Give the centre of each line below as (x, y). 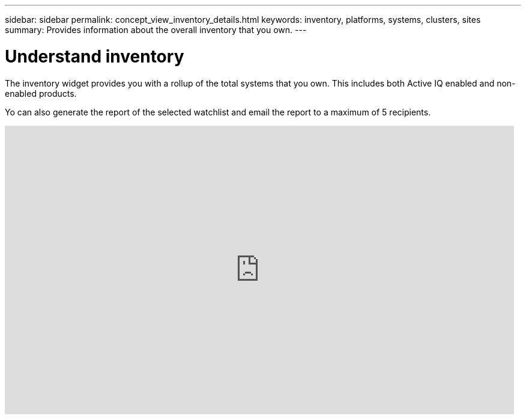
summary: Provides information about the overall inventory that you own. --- (156, 30)
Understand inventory (95, 56)
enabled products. (41, 93)
